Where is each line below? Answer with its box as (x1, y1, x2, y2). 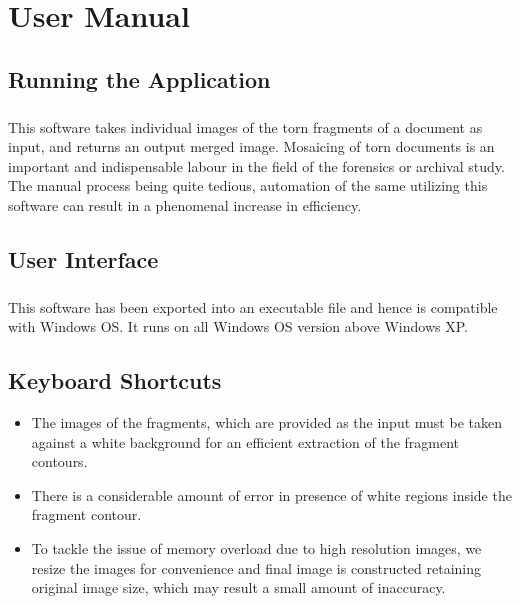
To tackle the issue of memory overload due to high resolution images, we (31, 538, 482, 559)
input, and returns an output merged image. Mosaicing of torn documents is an (8, 136, 495, 157)
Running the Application (8, 63, 271, 94)
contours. (31, 451, 88, 472)
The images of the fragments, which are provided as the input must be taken (31, 412, 502, 433)
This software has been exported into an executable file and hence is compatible (8, 296, 498, 317)
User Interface (8, 243, 159, 274)
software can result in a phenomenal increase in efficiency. (8, 194, 362, 215)
